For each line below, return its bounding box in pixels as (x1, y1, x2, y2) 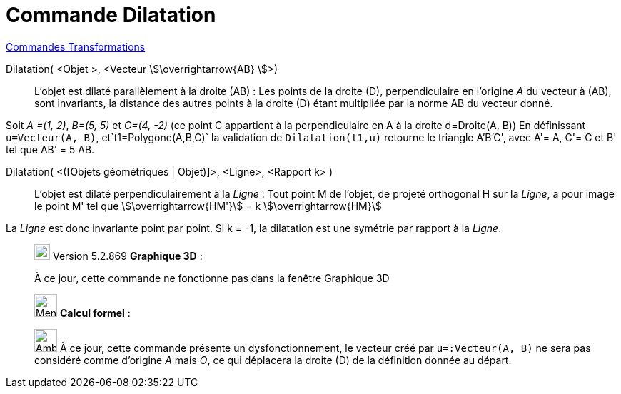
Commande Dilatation (6, 3, 216, 27)
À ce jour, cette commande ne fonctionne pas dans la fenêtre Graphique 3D (34, 271, 390, 284)
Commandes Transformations (6, 40, 146, 53)
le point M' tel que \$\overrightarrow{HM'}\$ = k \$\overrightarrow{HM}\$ (34, 199, 382, 212)
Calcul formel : (59, 306, 131, 319)
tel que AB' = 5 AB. (6, 143, 95, 156)
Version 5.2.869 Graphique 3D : (52, 249, 203, 262)
